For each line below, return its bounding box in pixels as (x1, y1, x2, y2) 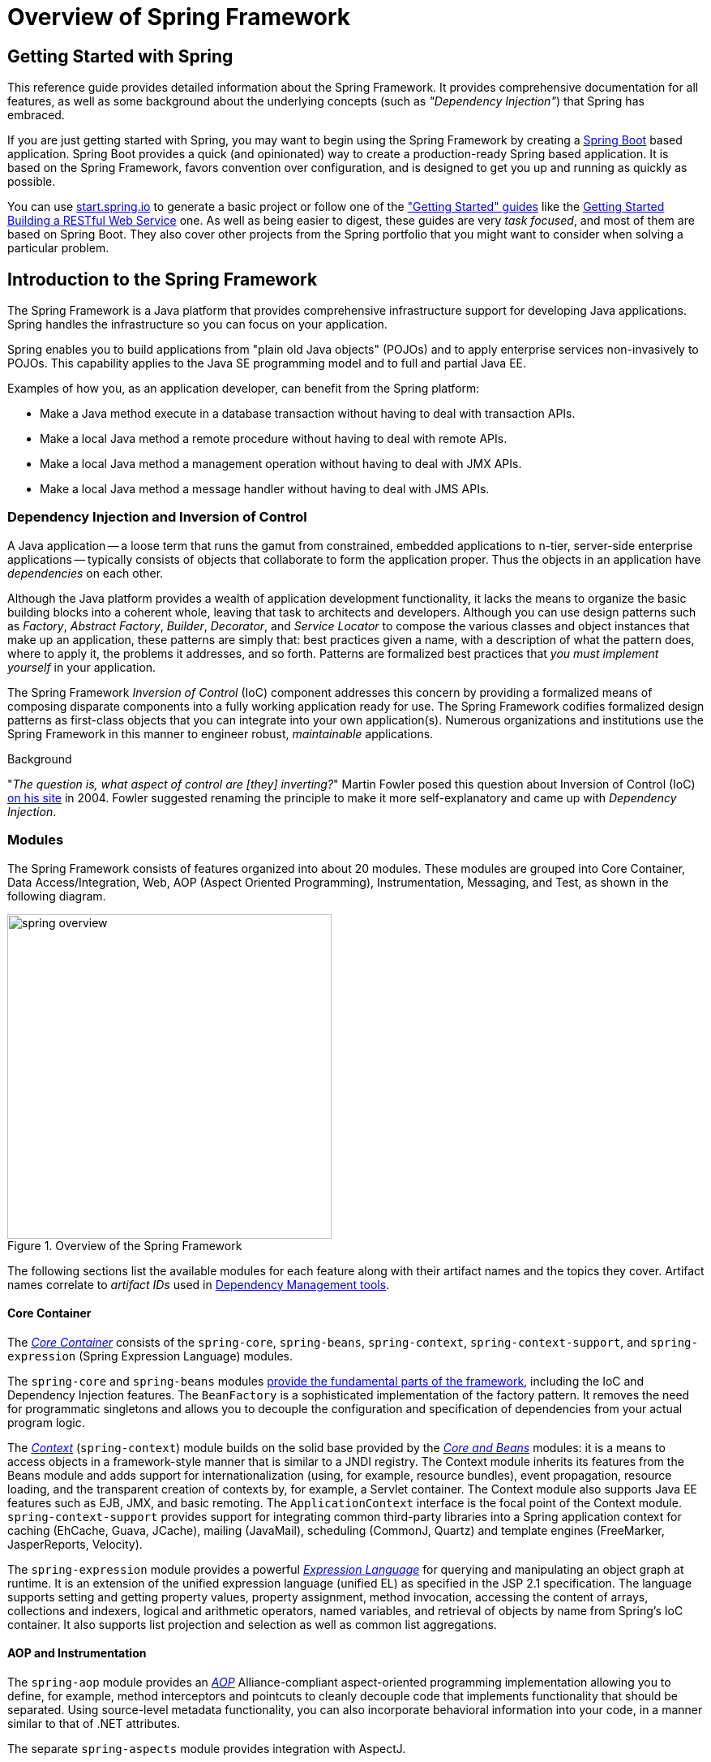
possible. (7, 174, 56, 189)
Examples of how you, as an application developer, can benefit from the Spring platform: (7, 381, 480, 396)
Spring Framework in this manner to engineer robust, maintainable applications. (7, 726, 434, 741)
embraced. (7, 108, 65, 122)
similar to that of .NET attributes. (7, 1716, 181, 1730)
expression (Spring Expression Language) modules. (7, 1348, 293, 1363)
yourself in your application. (7, 660, 156, 674)
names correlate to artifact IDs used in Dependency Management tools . (7, 1277, 390, 1291)
